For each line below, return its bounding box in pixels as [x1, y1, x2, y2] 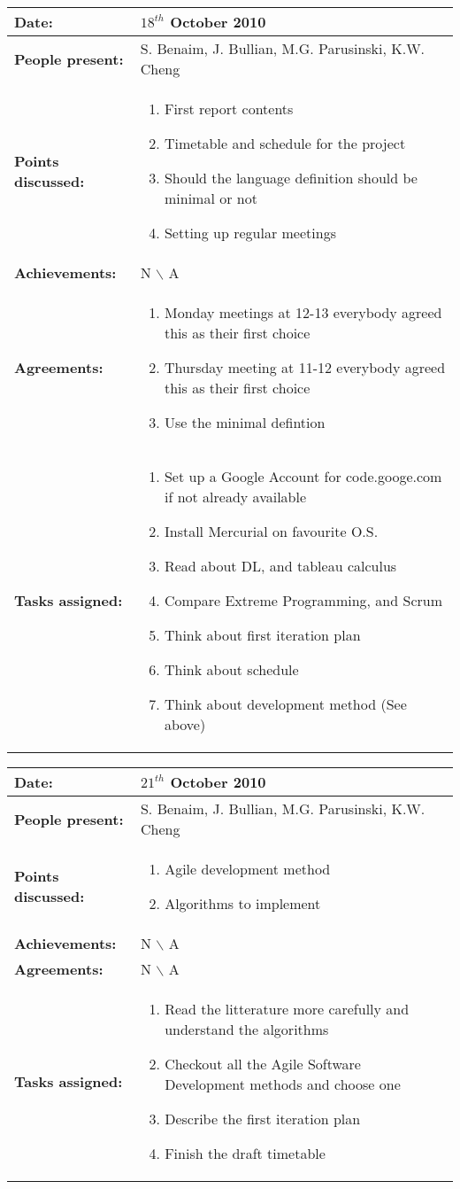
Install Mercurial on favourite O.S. [164, 521, 379, 541]
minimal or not [164, 188, 257, 208]
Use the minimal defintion [164, 412, 326, 432]
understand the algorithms [165, 1019, 329, 1039]
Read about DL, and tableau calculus [164, 556, 397, 576]
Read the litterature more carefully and [165, 999, 410, 1019]
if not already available [164, 486, 307, 507]
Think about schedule [164, 659, 299, 680]
